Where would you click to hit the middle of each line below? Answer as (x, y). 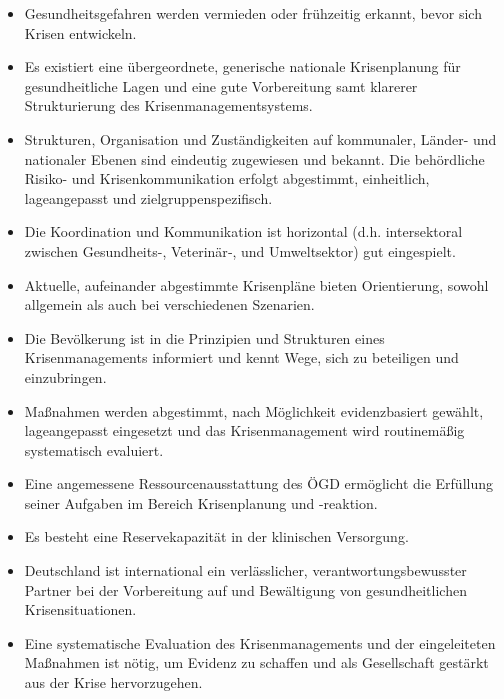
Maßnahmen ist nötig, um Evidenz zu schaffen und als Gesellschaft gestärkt (256, 662)
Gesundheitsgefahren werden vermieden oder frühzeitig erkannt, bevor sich (253, 13)
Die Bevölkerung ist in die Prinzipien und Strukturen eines (204, 337)
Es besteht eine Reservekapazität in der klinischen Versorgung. (216, 536)
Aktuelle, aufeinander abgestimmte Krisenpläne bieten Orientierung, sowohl (256, 284)
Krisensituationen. (80, 609)
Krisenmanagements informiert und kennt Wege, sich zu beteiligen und (241, 357)
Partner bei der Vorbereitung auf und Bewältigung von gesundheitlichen (245, 589)
